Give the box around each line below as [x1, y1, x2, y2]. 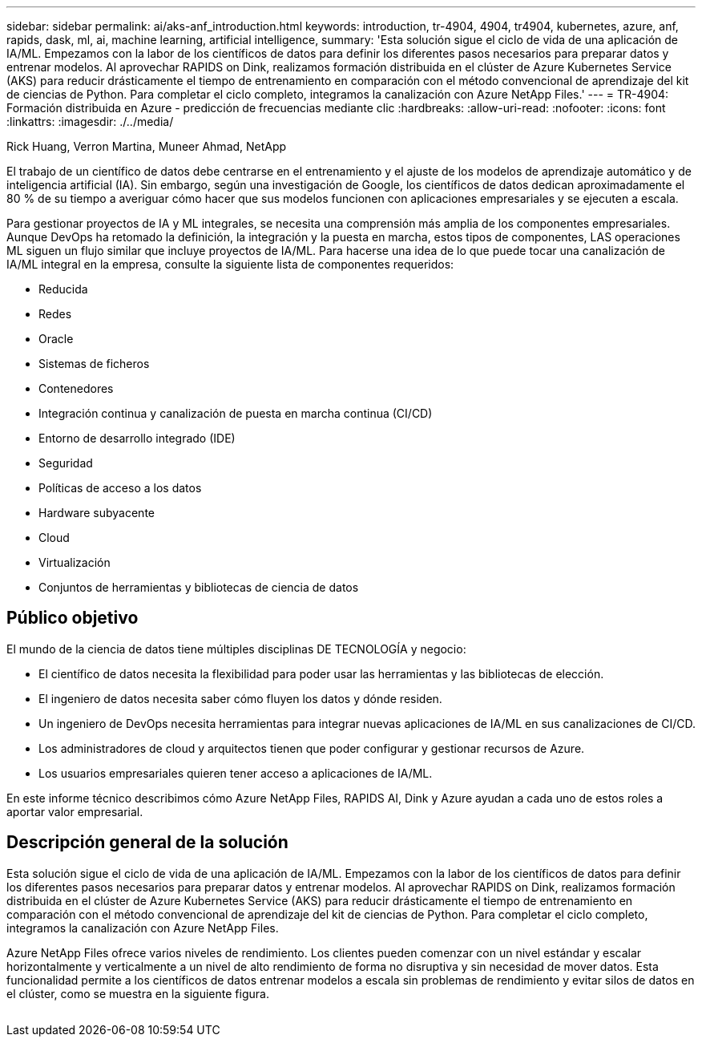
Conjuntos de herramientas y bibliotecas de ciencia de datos [38, 580, 359, 594]
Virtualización [38, 556, 111, 569]
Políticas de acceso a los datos [38, 481, 202, 495]
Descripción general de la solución [6, 832, 288, 853]
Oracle [38, 332, 74, 346]
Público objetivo [6, 608, 139, 629]
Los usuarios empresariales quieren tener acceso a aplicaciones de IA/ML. [38, 766, 433, 780]
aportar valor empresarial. [6, 804, 143, 819]
